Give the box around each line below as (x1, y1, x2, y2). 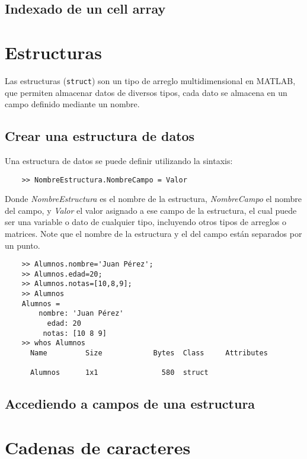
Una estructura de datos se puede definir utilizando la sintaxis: (5, 154, 233, 166)
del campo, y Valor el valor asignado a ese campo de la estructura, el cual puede (5, 204, 297, 216)
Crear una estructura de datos (5, 127, 195, 145)
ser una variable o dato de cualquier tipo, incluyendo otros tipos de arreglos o (5, 216, 287, 228)
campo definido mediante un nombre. (5, 98, 140, 110)
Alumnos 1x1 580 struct (30, 368, 209, 377)
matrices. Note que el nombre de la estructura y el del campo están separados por (5, 227, 302, 239)
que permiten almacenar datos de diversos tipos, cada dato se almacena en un (5, 86, 287, 98)
